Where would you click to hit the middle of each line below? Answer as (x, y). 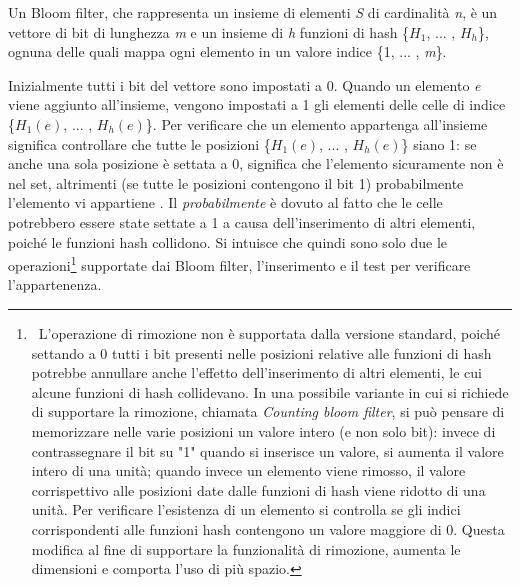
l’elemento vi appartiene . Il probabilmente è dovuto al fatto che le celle (225, 202)
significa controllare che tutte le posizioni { (139, 143)
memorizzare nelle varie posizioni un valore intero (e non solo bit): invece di (263, 430)
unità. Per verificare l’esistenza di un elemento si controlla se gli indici (246, 509)
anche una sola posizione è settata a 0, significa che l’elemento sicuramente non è (256, 163)
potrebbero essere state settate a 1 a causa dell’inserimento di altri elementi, (242, 221)
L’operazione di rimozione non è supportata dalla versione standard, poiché (269, 332)
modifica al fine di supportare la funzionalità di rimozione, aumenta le (246, 548)
